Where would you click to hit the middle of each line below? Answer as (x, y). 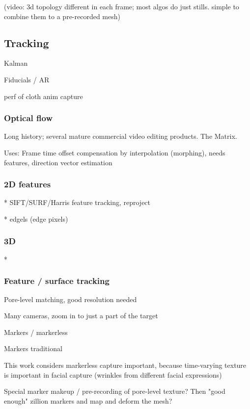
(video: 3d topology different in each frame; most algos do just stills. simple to (122, 6)
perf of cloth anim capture (43, 96)
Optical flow (28, 118)
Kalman (16, 63)
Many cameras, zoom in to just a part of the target (81, 316)
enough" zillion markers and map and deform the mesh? (88, 400)
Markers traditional (33, 348)
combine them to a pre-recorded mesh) (62, 16)
